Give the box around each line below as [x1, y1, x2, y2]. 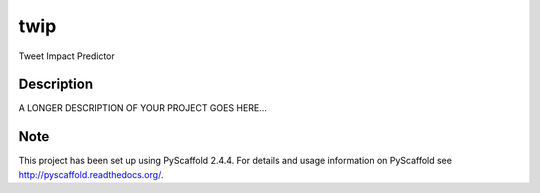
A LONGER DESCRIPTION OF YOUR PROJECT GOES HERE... [18, 102, 267, 114]
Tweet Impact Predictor [18, 50, 115, 62]
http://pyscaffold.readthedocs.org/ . [18, 168, 164, 180]
